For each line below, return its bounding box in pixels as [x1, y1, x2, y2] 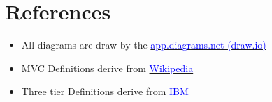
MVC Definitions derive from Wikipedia [21, 60, 194, 75]
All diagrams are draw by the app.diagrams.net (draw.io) [21, 37, 266, 52]
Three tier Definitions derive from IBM [21, 84, 189, 99]
